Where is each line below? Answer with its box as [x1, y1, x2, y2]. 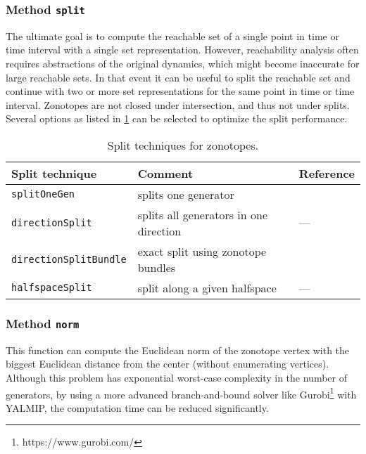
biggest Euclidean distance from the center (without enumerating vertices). [6, 356, 329, 371]
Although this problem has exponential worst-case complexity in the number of [6, 370, 347, 384]
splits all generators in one [137, 206, 268, 223]
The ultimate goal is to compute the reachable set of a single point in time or [6, 28, 339, 43]
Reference [298, 164, 355, 181]
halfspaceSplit [11, 282, 92, 294]
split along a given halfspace [137, 279, 277, 296]
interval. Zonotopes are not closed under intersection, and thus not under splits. [6, 97, 350, 112]
